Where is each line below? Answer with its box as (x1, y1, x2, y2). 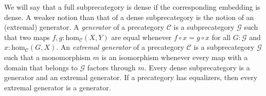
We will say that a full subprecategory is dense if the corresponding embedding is (4, 2, 260, 12)
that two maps (4, 31, 50, 42)
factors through (87, 62, 136, 72)
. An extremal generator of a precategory (56, 42, 184, 52)
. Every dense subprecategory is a (144, 62, 250, 72)
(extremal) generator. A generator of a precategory (4, 22, 164, 32)
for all (211, 31, 231, 42)
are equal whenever (111, 31, 172, 42)
